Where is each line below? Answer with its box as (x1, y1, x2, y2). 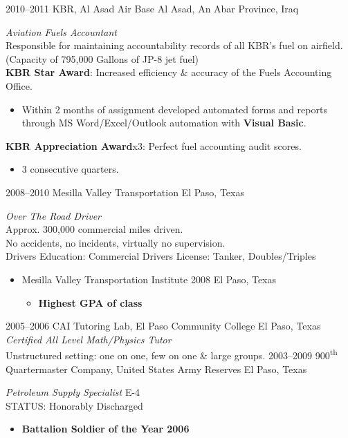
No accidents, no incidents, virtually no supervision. (6, 235, 226, 249)
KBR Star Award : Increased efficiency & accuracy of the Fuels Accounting (6, 65, 332, 79)
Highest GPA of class (38, 295, 143, 310)
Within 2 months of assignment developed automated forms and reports (21, 102, 327, 116)
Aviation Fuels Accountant (6, 24, 117, 39)
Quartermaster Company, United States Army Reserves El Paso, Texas (6, 361, 307, 376)
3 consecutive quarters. (21, 162, 119, 176)
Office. (6, 78, 33, 93)
